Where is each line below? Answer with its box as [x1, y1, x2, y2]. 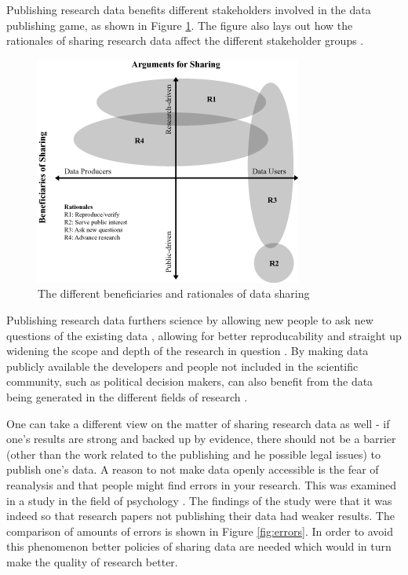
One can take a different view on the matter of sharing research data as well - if [6, 415, 390, 431]
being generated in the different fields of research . [6, 388, 248, 405]
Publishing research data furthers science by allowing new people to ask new [6, 311, 373, 328]
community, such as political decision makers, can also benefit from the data [6, 373, 373, 390]
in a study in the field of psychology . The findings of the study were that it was [6, 492, 392, 508]
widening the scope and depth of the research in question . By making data [6, 342, 369, 359]
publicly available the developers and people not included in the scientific [6, 357, 359, 374]
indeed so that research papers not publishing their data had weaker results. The [6, 507, 395, 524]
